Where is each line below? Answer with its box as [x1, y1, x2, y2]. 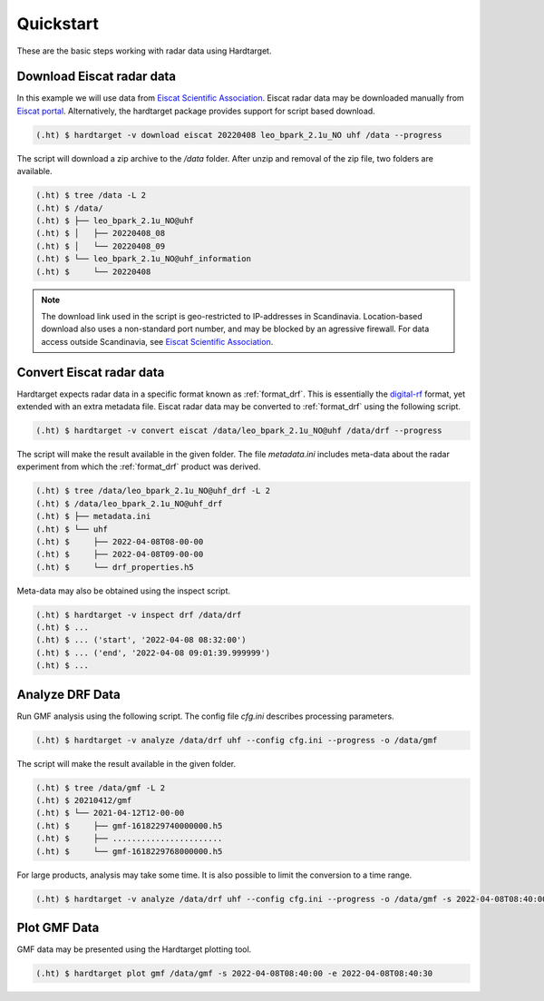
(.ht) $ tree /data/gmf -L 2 [35, 782, 166, 793]
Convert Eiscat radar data [16, 364, 165, 380]
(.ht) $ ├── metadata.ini [35, 511, 151, 522]
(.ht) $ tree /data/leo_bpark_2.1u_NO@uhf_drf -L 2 [35, 486, 271, 496]
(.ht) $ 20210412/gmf [35, 795, 132, 806]
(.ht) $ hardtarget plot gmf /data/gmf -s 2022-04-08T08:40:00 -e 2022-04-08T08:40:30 [35, 968, 433, 979]
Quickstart [16, 14, 100, 34]
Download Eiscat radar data [16, 69, 177, 84]
